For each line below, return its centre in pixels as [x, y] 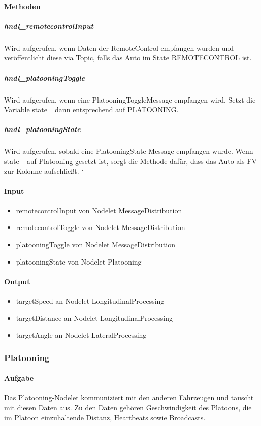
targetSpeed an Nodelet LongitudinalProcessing [90, 301]
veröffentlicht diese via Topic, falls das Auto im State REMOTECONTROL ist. [128, 58]
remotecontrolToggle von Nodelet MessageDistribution [101, 227]
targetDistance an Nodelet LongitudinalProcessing [94, 318]
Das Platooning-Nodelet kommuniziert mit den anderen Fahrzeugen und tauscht [129, 397]
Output [17, 281]
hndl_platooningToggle [45, 77]
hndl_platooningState [42, 129]
